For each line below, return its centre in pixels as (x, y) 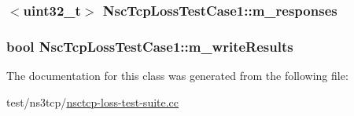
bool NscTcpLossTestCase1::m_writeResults (150, 46)
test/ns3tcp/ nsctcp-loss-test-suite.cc (93, 101)
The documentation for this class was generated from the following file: (177, 76)
